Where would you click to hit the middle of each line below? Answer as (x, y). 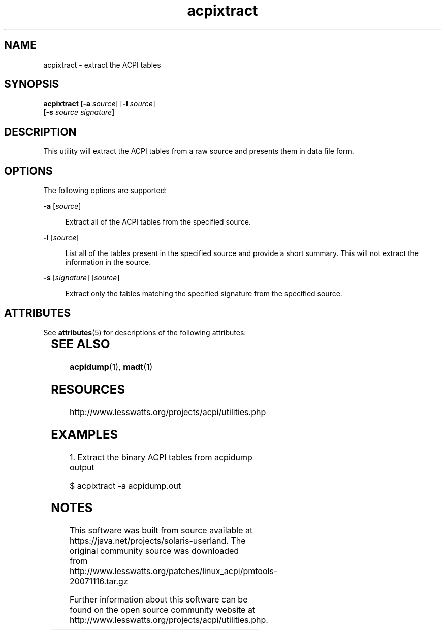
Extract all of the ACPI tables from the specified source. (158, 222)
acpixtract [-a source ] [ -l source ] (99, 104)
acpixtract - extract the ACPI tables (102, 65)
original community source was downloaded (154, 551)
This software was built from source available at (161, 531)
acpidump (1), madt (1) (111, 367)
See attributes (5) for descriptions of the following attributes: (145, 332)
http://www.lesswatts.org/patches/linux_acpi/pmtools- (173, 571)
